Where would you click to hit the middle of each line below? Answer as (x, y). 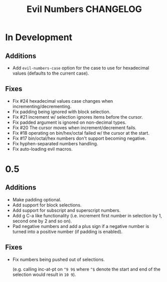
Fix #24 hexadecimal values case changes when (63, 101)
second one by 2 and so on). (42, 221)
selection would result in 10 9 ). (44, 274)
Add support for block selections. (47, 205)
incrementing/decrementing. (42, 106)
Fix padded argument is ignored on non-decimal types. (69, 122)
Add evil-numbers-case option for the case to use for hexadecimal (81, 68)
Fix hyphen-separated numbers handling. (55, 143)
